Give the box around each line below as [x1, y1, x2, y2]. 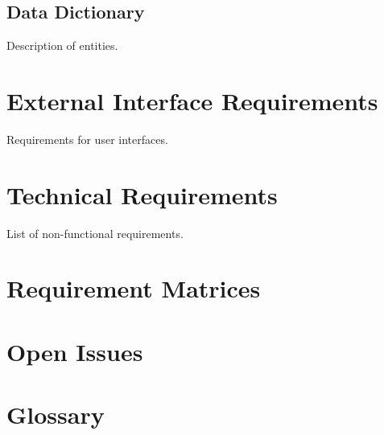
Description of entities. [6, 37, 118, 54]
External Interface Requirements [6, 84, 378, 117]
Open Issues [6, 334, 143, 367]
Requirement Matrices [6, 272, 261, 305]
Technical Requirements [6, 178, 278, 211]
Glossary [6, 398, 105, 431]
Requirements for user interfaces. [6, 130, 168, 147]
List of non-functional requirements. [6, 224, 184, 241]
